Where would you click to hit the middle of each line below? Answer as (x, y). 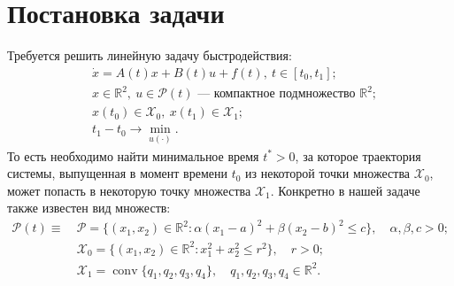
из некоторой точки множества (328, 173)
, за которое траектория (358, 155)
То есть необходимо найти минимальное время (133, 155)
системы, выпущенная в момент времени (117, 173)
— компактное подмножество (277, 94)
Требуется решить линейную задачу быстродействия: (150, 55)
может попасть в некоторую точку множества (129, 190)
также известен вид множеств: (89, 208)
